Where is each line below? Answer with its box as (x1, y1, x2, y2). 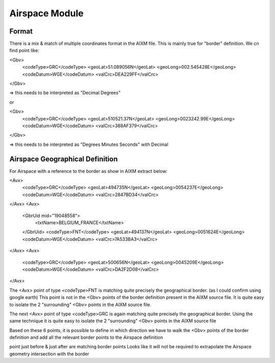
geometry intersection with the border (9, 351, 89, 357)
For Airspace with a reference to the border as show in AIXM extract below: (9, 168, 168, 174)
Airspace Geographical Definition (9, 155, 118, 163)
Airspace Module (9, 8, 84, 19)
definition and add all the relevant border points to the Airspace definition (9, 335, 163, 341)
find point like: (9, 47, 39, 53)
